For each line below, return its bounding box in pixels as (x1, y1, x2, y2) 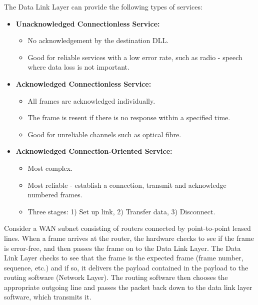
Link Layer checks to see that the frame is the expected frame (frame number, (4, 252, 243, 263)
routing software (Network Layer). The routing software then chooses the (4, 272, 228, 282)
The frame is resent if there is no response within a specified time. (27, 112, 230, 123)
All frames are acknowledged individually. (27, 95, 155, 106)
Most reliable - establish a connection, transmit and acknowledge (27, 179, 226, 190)
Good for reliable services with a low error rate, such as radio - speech (27, 52, 242, 62)
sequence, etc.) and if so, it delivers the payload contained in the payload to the (4, 262, 248, 272)
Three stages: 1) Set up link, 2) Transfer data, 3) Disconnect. (27, 206, 215, 216)
